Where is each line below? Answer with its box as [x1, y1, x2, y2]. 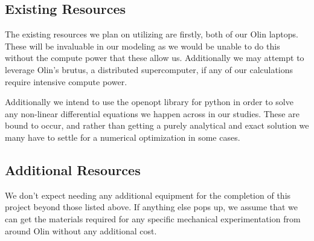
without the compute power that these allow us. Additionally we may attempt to [5, 51, 304, 64]
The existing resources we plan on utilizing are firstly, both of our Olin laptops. [5, 28, 298, 40]
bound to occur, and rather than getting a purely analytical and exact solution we [5, 119, 309, 132]
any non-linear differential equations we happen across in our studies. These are [5, 107, 300, 120]
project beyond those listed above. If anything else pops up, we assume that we [5, 201, 298, 213]
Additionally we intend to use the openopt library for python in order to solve [5, 95, 293, 108]
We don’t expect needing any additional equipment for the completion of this [5, 188, 291, 201]
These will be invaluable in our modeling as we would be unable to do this [5, 39, 280, 52]
